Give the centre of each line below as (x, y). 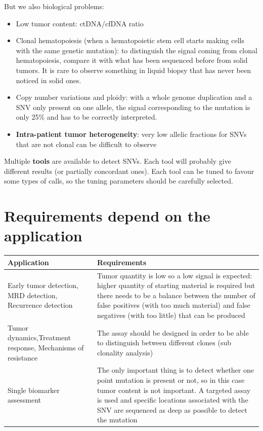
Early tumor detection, (43, 285)
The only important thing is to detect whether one (175, 370)
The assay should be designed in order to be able (173, 332)
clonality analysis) (125, 352)
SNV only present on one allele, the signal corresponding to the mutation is (133, 107)
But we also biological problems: (54, 6)
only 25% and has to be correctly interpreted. (86, 117)
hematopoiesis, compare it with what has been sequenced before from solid (132, 60)
